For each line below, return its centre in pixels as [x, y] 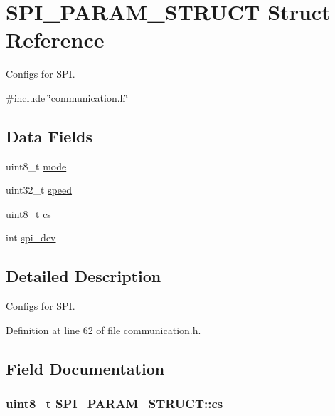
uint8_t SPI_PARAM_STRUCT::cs [115, 404]
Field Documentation [85, 368]
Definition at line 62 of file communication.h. [103, 329]
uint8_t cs [28, 213]
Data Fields [49, 136]
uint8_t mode [36, 166]
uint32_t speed [39, 190]
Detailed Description [84, 276]
